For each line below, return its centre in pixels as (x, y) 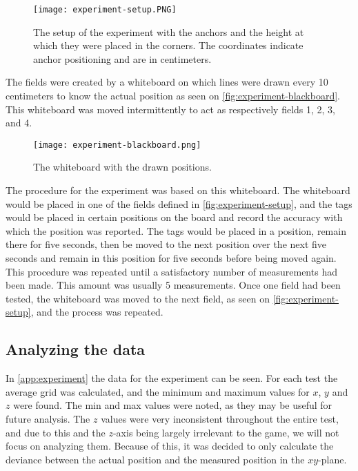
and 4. (19, 123)
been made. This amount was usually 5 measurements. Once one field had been (173, 285)
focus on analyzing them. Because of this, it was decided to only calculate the (170, 446)
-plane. (332, 459)
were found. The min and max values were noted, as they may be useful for (173, 405)
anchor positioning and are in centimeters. (122, 58)
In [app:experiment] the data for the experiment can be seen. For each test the (172, 378)
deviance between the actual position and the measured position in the (155, 459)
